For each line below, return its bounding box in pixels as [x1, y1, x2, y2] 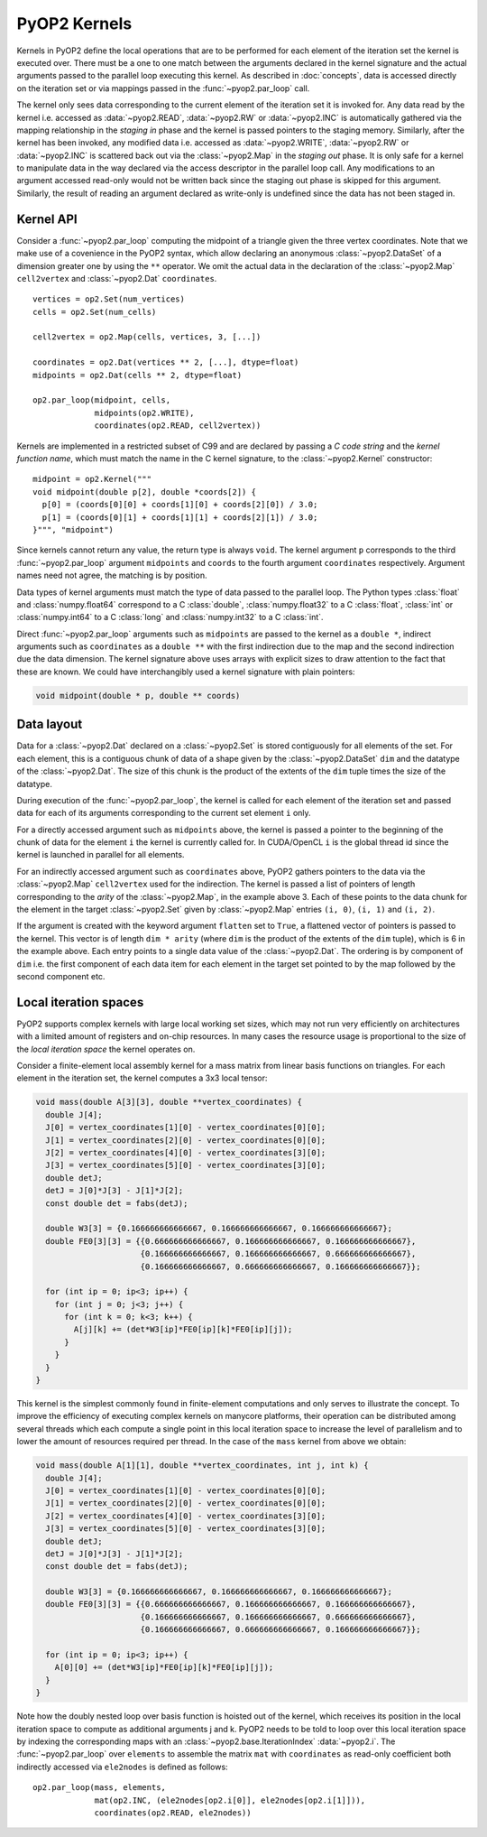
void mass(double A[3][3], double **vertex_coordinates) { [35, 1097, 302, 1108]
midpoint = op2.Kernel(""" [32, 474, 152, 485]
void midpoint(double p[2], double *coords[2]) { [32, 487, 257, 496]
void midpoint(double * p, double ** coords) [35, 691, 241, 700]
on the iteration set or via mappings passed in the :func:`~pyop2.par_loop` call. [16, 82, 310, 94]
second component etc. [16, 970, 106, 981]
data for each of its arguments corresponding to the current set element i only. [16, 808, 311, 819]
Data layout [16, 717, 83, 732]
